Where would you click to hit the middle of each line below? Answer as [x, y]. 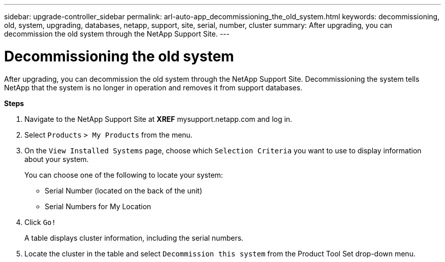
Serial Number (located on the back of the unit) [124, 190]
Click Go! [40, 222]
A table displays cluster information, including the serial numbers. [134, 238]
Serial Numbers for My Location [98, 206]
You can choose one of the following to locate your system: [124, 175]
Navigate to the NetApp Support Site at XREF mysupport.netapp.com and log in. [158, 119]
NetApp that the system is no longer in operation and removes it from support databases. [153, 87]
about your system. [57, 159]
